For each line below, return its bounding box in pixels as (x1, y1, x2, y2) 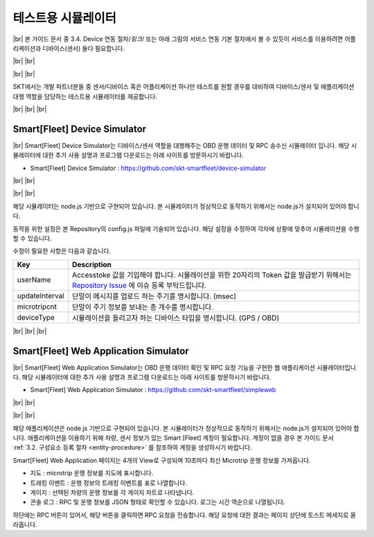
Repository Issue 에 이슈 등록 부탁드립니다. (71, 280, 207, 290)
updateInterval (17, 291, 65, 300)
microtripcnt (17, 302, 57, 312)
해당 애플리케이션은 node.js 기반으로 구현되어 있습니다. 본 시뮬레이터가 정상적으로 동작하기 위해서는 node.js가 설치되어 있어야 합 (12, 424, 359, 432)
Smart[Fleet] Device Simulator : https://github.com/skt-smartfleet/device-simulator (30, 164, 267, 172)
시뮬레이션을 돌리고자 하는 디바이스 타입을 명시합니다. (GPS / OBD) (71, 313, 280, 323)
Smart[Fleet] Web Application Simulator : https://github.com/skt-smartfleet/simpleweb (30, 386, 276, 394)
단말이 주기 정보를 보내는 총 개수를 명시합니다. (71, 302, 214, 312)
